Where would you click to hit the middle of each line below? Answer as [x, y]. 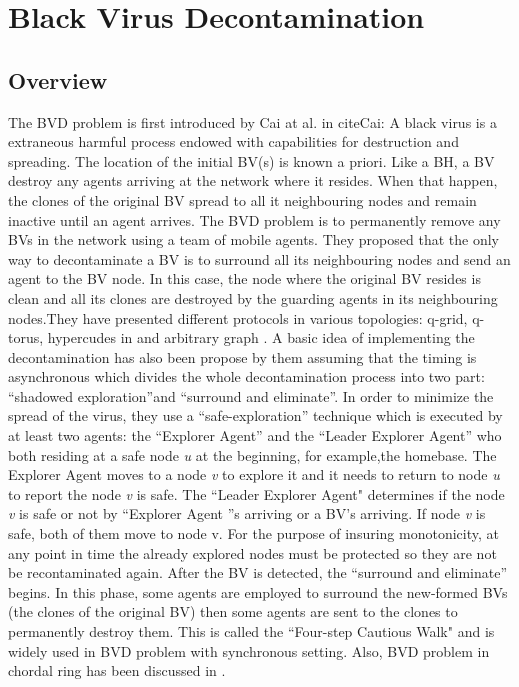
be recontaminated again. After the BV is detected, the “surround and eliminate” [258, 572]
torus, [26, 337]
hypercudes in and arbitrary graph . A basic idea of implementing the [261, 337]
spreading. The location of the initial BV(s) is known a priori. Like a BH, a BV [251, 160]
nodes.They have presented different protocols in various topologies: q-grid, [238, 317]
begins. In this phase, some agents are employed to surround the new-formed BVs [258, 591]
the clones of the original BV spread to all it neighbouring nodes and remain [242, 199]
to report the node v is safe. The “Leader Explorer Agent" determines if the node [256, 493]
